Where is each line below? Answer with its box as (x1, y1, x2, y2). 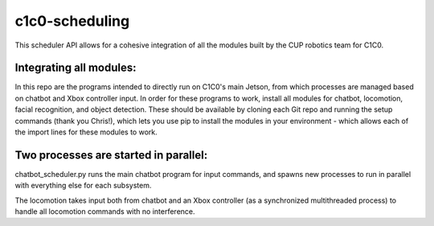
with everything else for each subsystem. (14, 181, 152, 191)
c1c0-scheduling (14, 12, 130, 30)
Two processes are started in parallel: (14, 148, 208, 162)
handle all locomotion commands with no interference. (14, 207, 196, 216)
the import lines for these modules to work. (14, 127, 158, 137)
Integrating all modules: (14, 61, 137, 75)
